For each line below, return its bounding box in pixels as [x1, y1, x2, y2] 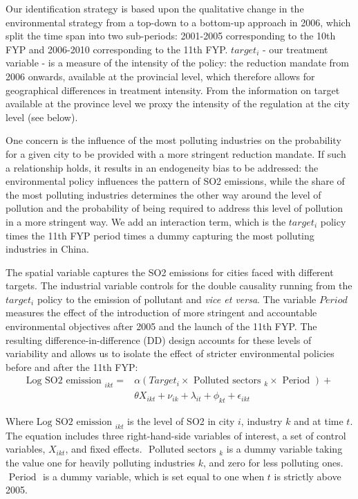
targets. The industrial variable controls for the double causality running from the [6, 278, 352, 293]
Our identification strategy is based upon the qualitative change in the [6, 1, 304, 15]
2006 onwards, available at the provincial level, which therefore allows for [6, 69, 315, 83]
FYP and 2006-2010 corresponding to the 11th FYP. [6, 42, 228, 56]
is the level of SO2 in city [127, 414, 235, 428]
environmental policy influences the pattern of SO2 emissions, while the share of [6, 174, 345, 188]
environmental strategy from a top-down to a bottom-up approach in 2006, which [6, 15, 351, 29]
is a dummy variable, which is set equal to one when [42, 469, 265, 483]
